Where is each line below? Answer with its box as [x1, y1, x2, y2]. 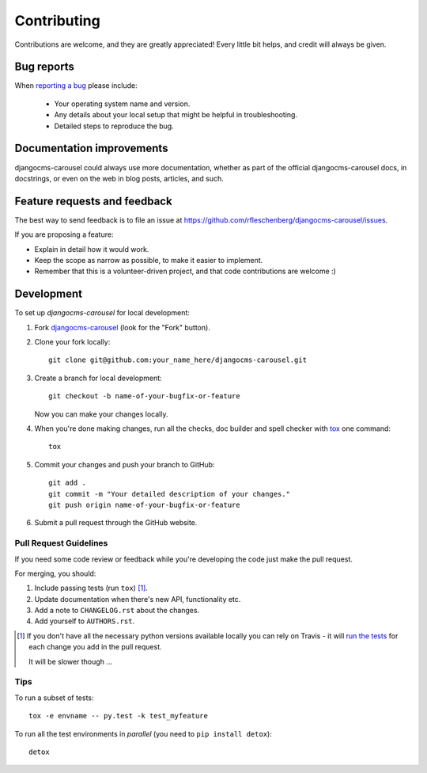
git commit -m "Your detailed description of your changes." [48, 489, 290, 498]
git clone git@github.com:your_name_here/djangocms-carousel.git [48, 356, 308, 364]
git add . [48, 478, 86, 487]
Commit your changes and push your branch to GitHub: [34, 459, 215, 469]
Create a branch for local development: [34, 373, 162, 383]
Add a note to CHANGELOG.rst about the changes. [34, 606, 200, 615]
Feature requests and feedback [14, 194, 173, 208]
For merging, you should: [14, 569, 96, 578]
